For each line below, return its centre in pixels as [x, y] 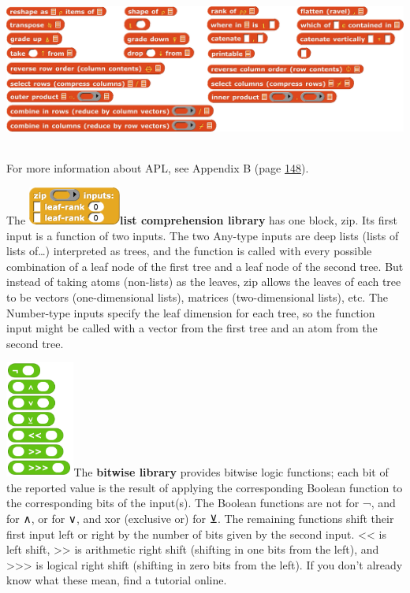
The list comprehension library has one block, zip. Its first [202, 220]
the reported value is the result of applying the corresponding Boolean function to [205, 487]
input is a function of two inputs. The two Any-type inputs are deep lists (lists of [203, 235]
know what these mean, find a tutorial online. [117, 580]
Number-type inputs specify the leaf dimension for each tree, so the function [191, 312]
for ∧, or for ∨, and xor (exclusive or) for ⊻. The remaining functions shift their [200, 519]
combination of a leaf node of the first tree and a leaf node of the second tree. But [205, 266]
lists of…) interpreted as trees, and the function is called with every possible [189, 251]
